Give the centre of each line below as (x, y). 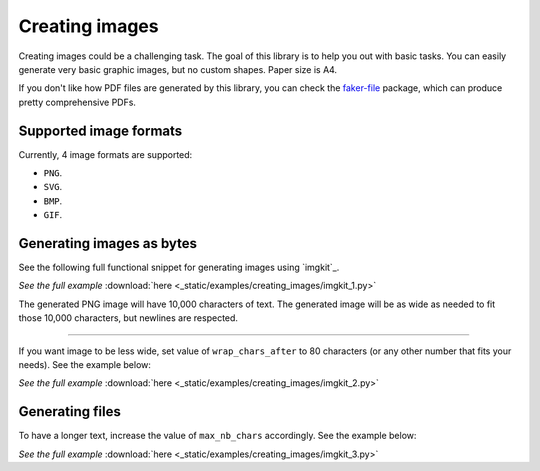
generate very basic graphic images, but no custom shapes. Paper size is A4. (178, 69)
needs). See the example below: (85, 365)
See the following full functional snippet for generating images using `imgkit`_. (179, 267)
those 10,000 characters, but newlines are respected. (128, 318)
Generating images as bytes (108, 243)
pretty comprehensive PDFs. (77, 102)
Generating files (70, 411)
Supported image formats (100, 130)
